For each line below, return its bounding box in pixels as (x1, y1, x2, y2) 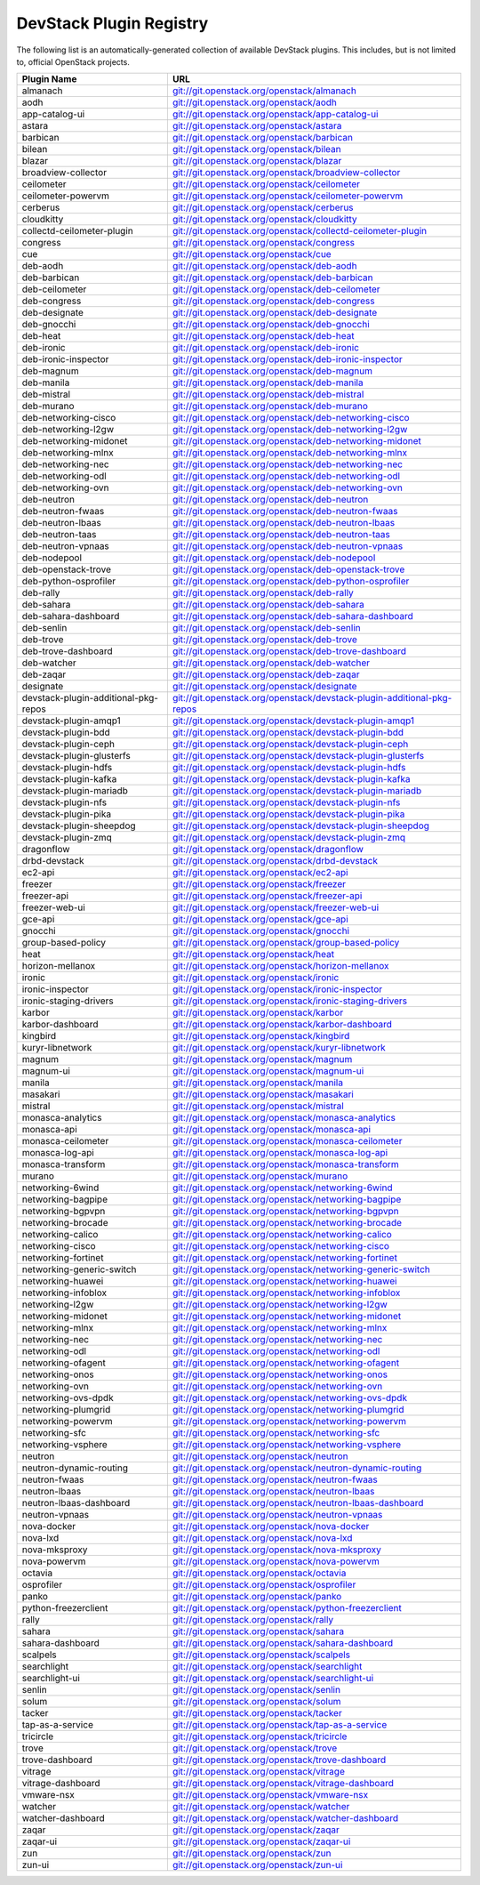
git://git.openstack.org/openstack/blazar (172, 155, 342, 167)
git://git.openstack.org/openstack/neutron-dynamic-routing (172, 1462, 422, 1474)
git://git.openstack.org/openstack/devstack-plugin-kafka (172, 773, 411, 785)
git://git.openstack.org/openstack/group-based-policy (172, 937, 400, 949)
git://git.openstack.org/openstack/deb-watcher (172, 657, 371, 669)
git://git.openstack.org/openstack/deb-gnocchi (172, 318, 370, 331)
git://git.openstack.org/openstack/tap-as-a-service (172, 1719, 388, 1731)
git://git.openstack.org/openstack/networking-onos (172, 1368, 388, 1381)
